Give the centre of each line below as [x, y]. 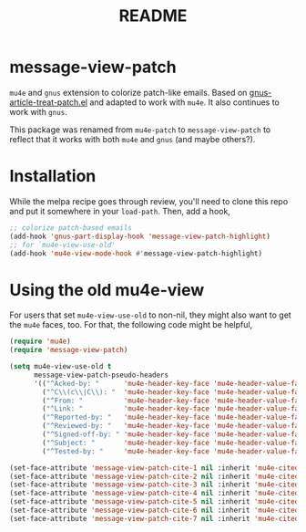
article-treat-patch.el [49, 102]
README [153, 16]
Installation [53, 177]
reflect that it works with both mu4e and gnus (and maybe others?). [133, 139]
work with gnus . [39, 111]
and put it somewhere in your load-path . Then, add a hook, [120, 211]
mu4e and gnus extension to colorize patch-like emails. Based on [128, 92]
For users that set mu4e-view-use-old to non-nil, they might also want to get [150, 315]
